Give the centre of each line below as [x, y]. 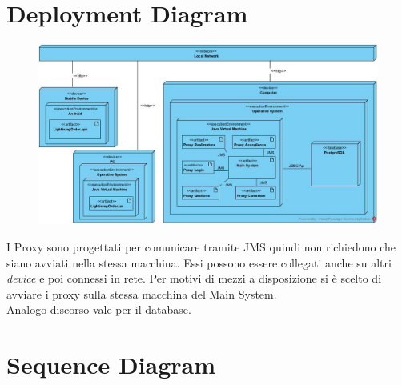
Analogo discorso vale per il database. [99, 309]
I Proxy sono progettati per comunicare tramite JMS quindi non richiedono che [201, 246]
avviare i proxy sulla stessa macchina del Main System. [142, 293]
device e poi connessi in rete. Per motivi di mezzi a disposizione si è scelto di [194, 278]
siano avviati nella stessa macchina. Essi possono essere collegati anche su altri [199, 262]
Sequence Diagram [111, 365]
